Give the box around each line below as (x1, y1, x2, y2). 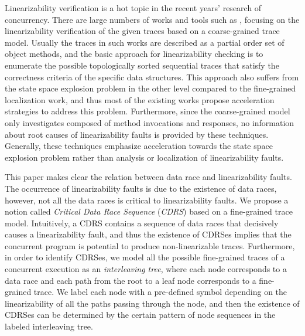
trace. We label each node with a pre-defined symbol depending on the (33, 286, 287, 298)
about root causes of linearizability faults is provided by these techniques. (5, 128, 269, 140)
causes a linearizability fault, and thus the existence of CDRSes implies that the (5, 228, 292, 240)
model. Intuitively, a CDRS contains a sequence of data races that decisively (5, 216, 279, 229)
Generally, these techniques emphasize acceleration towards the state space (5, 140, 273, 152)
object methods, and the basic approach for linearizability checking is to (5, 47, 263, 60)
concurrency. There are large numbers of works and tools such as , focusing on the (5, 13, 300, 25)
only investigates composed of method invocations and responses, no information (5, 116, 294, 128)
